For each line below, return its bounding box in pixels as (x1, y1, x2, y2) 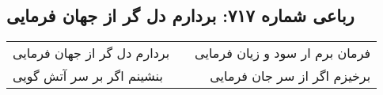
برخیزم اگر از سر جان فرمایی (210, 66, 371, 85)
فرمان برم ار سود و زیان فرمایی (195, 44, 371, 63)
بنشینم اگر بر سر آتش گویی (13, 66, 163, 85)
